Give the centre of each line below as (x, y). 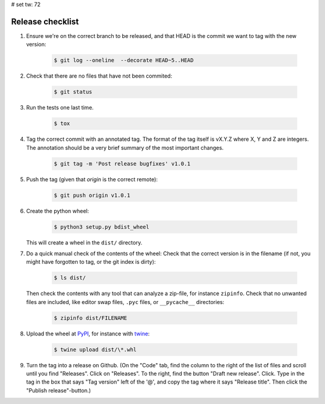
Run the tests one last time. (60, 108)
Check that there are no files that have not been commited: (99, 76)
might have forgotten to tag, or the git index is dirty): (91, 262)
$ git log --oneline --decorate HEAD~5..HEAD (124, 61)
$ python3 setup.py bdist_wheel (102, 227)
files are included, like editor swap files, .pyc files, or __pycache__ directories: (125, 302)
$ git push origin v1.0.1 (92, 195)
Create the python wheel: (58, 211)
